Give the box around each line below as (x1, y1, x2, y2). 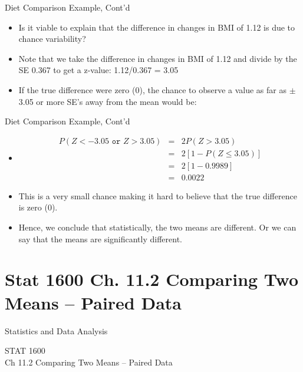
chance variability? (18, 32, 86, 45)
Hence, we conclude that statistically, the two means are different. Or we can (18, 221, 297, 233)
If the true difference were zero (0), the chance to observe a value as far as (18, 83, 286, 96)
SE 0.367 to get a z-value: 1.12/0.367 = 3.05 (18, 64, 179, 76)
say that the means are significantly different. (18, 232, 182, 245)
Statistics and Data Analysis (5, 324, 108, 337)
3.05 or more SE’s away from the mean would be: (18, 95, 197, 107)
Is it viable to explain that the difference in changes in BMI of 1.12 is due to (18, 21, 295, 33)
